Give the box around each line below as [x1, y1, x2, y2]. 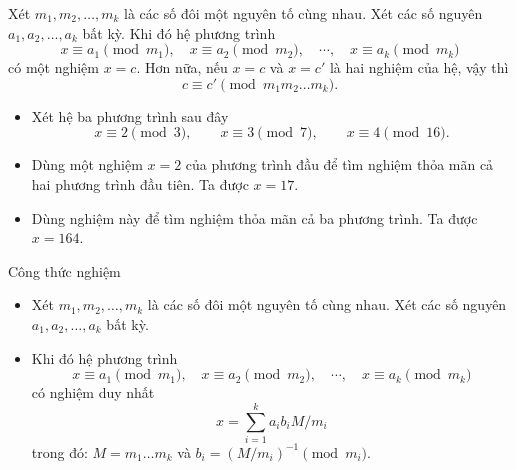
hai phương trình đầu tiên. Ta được [31, 173, 249, 194]
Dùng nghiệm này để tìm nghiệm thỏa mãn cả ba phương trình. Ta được [31, 207, 478, 228]
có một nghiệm [8, 57, 99, 78]
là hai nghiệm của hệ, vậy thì [329, 57, 509, 78]
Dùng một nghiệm [31, 154, 143, 175]
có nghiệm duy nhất [31, 382, 155, 403]
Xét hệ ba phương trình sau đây [31, 105, 229, 126]
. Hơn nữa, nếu [136, 57, 228, 78]
